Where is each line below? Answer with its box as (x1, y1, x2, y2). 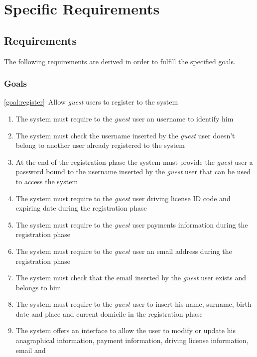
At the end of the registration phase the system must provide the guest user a (15, 156, 253, 167)
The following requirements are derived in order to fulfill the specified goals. (4, 56, 236, 66)
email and (15, 345, 46, 355)
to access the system (15, 176, 78, 186)
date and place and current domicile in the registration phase (15, 308, 203, 319)
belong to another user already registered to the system (15, 140, 185, 150)
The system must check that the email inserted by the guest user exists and (15, 272, 247, 283)
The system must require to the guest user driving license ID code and (15, 193, 231, 203)
